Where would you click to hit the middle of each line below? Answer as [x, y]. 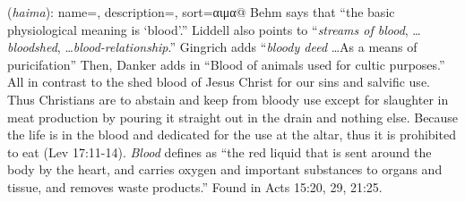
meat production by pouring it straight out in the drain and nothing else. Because [233, 117]
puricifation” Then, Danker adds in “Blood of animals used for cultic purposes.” [226, 64]
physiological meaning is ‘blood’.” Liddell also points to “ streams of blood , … [214, 29]
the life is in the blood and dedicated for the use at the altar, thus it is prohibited [232, 135]
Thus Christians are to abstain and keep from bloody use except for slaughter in [228, 99]
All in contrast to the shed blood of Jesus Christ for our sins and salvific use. [219, 82]
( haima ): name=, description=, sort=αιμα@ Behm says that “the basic [201, 12]
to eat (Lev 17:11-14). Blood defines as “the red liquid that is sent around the [220, 151]
